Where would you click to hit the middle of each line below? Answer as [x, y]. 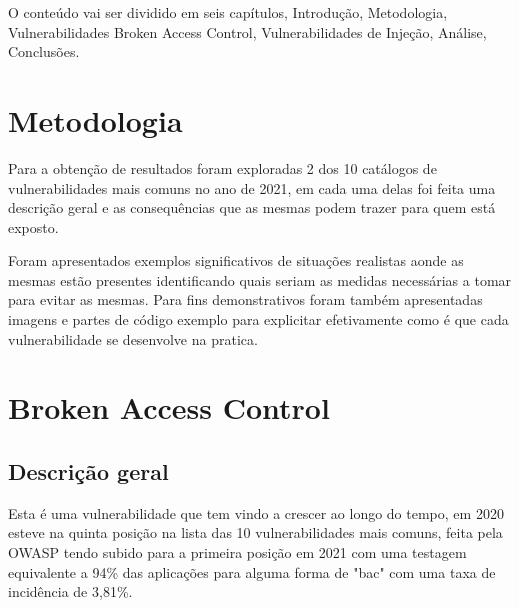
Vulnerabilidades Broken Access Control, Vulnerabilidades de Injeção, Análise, [247, 31]
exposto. [33, 226]
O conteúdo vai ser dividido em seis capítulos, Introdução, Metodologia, [228, 12]
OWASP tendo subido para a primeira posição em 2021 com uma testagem [237, 552]
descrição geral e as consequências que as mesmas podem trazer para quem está [252, 207]
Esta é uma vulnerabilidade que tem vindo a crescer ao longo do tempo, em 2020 [256, 512]
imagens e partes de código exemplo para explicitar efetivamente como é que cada [258, 319]
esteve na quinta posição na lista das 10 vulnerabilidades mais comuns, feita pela [255, 532]
